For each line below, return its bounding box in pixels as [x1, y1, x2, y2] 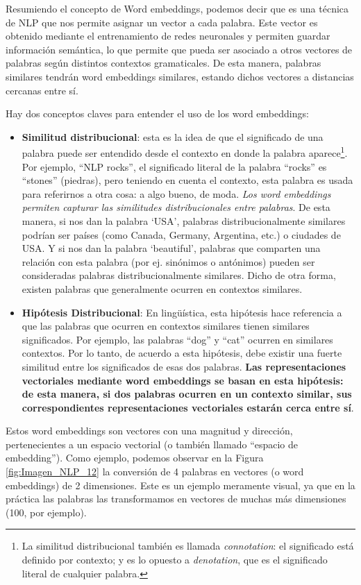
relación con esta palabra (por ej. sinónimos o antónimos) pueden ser [22, 254, 315, 269]
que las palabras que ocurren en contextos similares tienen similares [22, 319, 310, 333]
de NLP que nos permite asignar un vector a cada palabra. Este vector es [6, 15, 318, 29]
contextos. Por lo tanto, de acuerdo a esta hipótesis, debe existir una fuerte [22, 346, 342, 360]
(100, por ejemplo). [6, 505, 87, 519]
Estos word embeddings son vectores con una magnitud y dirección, [6, 423, 293, 438]
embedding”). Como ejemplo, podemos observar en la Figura [6, 450, 264, 465]
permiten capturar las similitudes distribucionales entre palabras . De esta [22, 200, 330, 214]
